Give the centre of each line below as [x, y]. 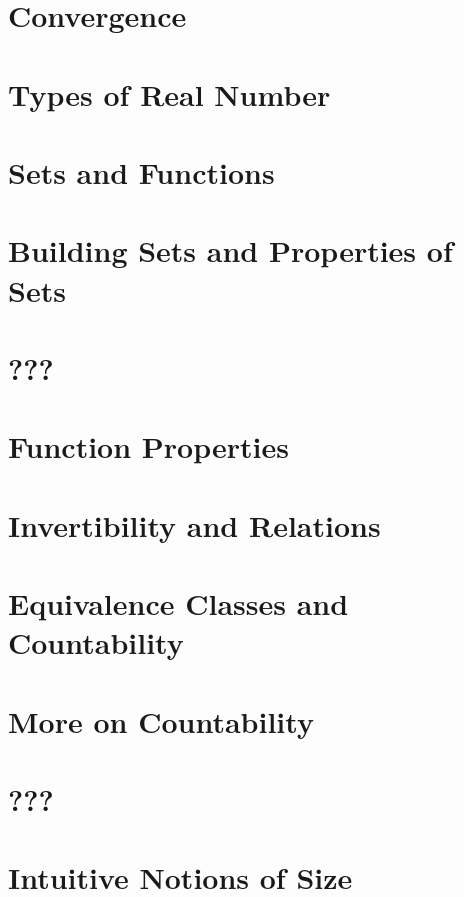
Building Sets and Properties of [230, 250]
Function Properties [148, 446]
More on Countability [161, 720]
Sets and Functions [141, 171]
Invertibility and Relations [194, 524]
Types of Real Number [169, 93]
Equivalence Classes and [178, 603]
